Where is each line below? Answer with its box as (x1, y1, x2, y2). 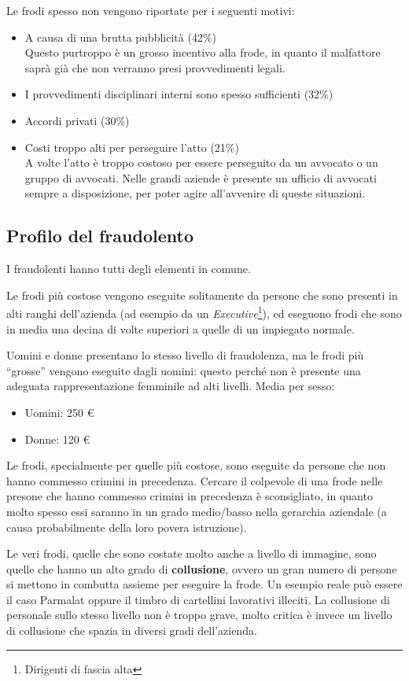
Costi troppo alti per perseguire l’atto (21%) (24, 138, 239, 155)
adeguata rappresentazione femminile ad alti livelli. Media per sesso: (6, 378, 335, 394)
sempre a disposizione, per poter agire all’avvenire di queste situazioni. (24, 185, 366, 201)
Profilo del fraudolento (6, 223, 193, 248)
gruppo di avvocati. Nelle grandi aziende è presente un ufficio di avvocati (24, 169, 377, 186)
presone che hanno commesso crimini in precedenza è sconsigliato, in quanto (6, 488, 373, 504)
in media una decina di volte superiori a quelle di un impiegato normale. (6, 320, 355, 337)
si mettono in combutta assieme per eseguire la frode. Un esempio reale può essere (6, 576, 403, 592)
